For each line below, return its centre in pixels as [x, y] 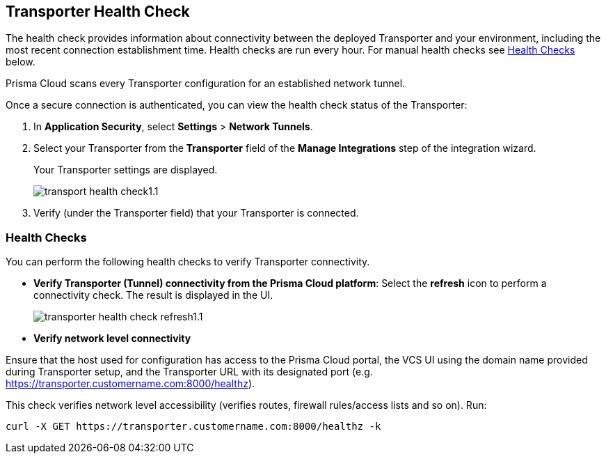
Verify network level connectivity [112, 339]
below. [21, 62]
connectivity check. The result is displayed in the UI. [153, 295]
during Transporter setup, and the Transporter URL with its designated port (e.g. [189, 372]
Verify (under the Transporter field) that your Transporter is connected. [196, 213]
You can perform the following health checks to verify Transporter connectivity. [188, 262]
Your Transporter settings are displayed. [126, 170]
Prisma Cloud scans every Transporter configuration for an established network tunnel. [206, 84]
